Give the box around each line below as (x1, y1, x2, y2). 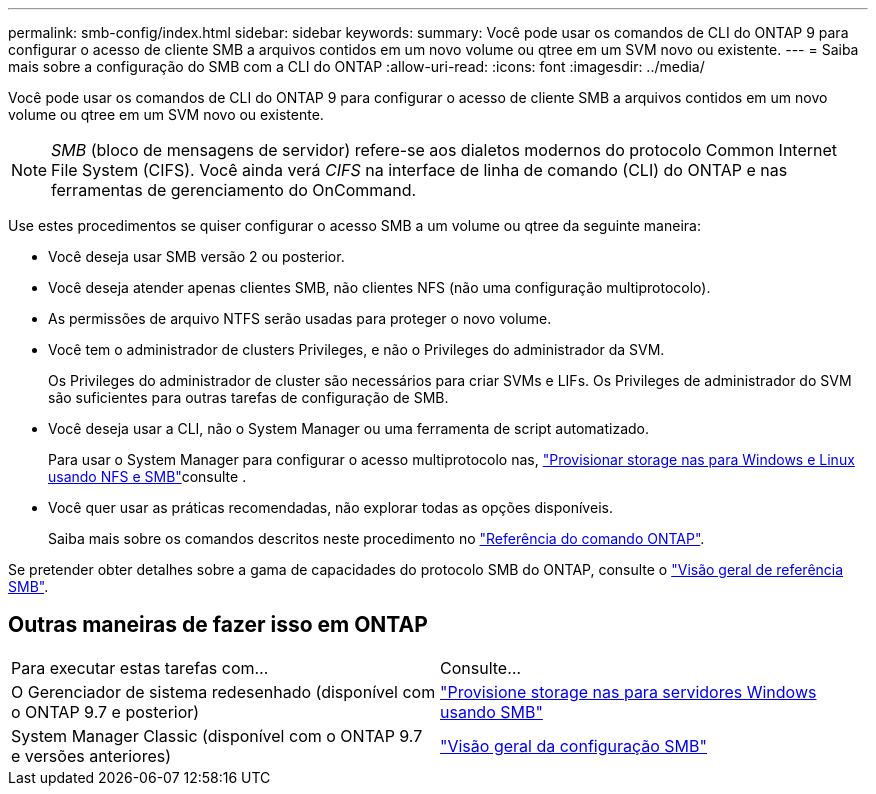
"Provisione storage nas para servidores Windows (440, 681, 817, 702)
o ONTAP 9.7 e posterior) (11, 701, 200, 722)
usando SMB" (440, 701, 543, 722)
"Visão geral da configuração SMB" (440, 735, 707, 756)
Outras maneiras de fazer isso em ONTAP (8, 612, 428, 638)
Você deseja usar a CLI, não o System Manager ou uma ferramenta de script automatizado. (48, 420, 650, 437)
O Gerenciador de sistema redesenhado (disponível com (11, 681, 436, 702)
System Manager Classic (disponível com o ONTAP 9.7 (11, 725, 423, 746)
